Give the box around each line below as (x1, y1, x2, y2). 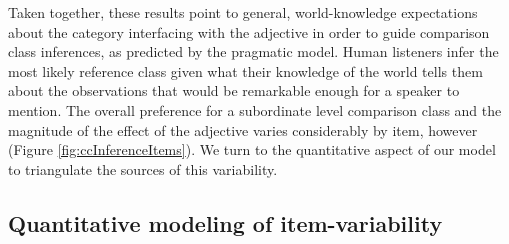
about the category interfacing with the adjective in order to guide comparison (8, 21, 490, 42)
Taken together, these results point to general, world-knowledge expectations (8, 2, 478, 22)
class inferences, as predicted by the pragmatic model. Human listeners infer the (8, 41, 499, 62)
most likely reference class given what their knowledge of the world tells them (8, 60, 483, 81)
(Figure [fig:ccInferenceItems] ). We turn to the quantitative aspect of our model (8, 139, 496, 160)
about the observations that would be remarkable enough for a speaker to (8, 80, 460, 101)
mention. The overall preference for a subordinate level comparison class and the (8, 99, 502, 120)
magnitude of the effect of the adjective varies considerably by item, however (8, 119, 478, 140)
